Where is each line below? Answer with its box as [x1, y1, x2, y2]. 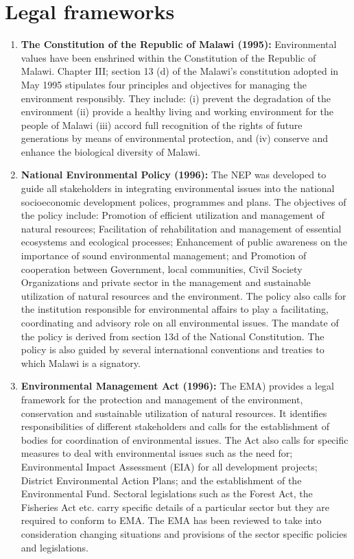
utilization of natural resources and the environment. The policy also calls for [21, 288, 346, 302]
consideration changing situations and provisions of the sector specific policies [21, 526, 347, 540]
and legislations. [21, 540, 88, 554]
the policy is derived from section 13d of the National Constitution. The [21, 329, 324, 343]
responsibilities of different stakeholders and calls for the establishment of [21, 419, 329, 433]
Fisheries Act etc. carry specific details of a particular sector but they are [21, 499, 329, 514]
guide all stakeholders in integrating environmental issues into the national [21, 181, 335, 195]
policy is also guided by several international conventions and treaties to [21, 342, 324, 357]
